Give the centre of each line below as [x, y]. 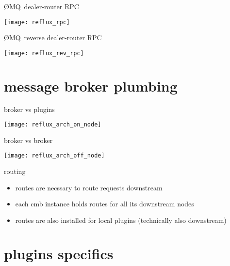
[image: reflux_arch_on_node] [53, 125]
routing [15, 171]
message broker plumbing [91, 86]
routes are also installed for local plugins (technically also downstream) [121, 220]
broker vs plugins [29, 109]
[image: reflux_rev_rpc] [44, 53]
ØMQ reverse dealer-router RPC [53, 38]
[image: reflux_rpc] [37, 22]
